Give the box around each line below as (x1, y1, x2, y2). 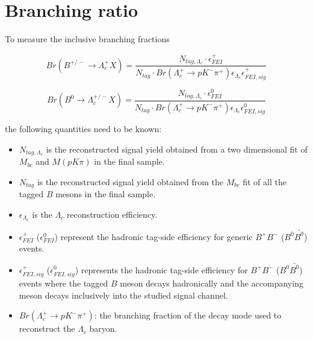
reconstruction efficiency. (66, 208, 158, 221)
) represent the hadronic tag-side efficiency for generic (54, 230, 253, 242)
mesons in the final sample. (55, 188, 156, 200)
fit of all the (243, 175, 287, 188)
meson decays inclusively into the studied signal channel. (19, 288, 228, 301)
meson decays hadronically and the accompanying (120, 276, 303, 289)
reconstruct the (19, 322, 75, 335)
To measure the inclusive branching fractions (5, 33, 170, 45)
